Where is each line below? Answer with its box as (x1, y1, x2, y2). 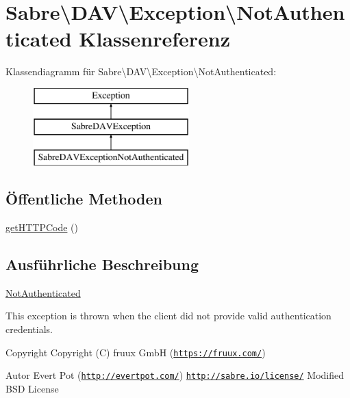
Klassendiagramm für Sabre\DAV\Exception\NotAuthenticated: (5, 64, 277, 79)
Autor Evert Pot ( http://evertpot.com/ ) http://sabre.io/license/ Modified (5, 368, 345, 382)
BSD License (5, 381, 59, 395)
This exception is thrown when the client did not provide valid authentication (5, 308, 332, 323)
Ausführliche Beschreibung (5, 254, 199, 275)
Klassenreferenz (79, 25, 231, 53)
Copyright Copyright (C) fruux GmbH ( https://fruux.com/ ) (5, 345, 266, 359)
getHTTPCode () (5, 220, 78, 235)
